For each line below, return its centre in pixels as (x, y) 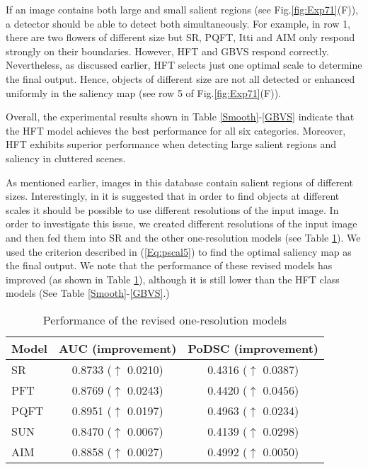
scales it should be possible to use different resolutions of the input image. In (172, 209)
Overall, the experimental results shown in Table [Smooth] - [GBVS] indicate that (180, 117)
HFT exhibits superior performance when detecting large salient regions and (171, 144)
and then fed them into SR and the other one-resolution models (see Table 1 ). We (183, 237)
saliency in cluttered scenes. (66, 158)
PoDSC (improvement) (253, 348)
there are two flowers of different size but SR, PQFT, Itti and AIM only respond (180, 37)
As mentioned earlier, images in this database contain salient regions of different (179, 182)
